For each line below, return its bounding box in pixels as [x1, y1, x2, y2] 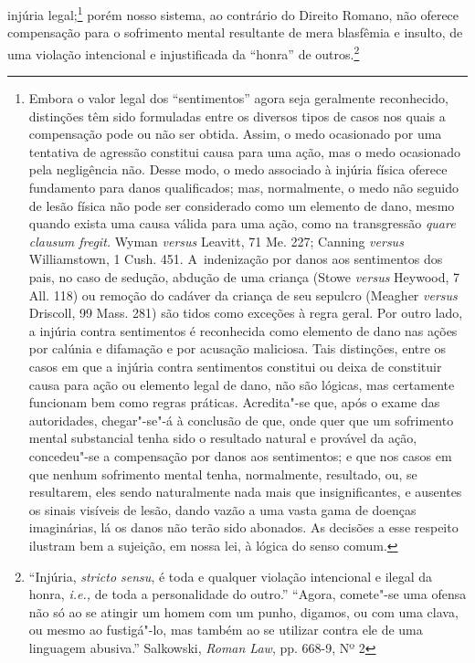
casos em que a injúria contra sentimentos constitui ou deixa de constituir [28, 357, 442, 375]
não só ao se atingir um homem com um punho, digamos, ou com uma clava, [28, 602, 459, 621]
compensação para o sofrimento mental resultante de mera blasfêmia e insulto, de [7, 23, 463, 42]
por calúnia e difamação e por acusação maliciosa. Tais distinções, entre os [28, 339, 447, 358]
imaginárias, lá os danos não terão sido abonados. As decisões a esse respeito [28, 518, 459, 537]
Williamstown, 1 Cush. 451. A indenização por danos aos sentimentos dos [28, 249, 443, 268]
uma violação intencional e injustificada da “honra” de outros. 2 [7, 41, 360, 63]
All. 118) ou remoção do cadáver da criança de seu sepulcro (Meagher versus [28, 285, 458, 304]
